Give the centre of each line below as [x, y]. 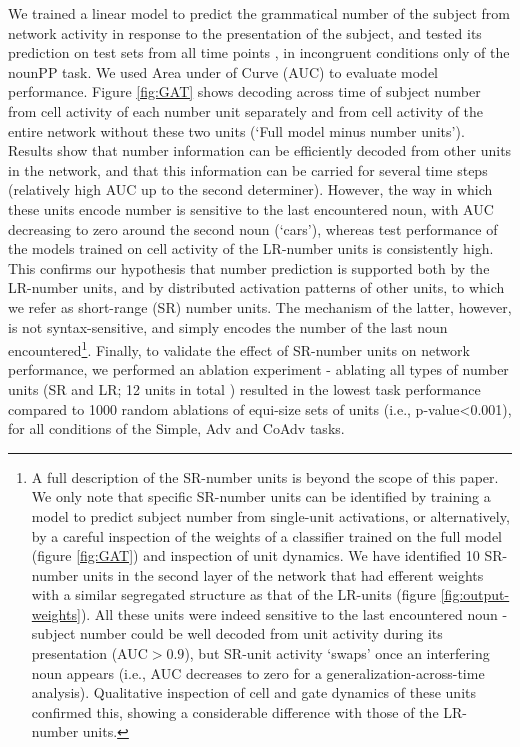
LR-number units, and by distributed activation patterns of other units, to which [256, 287]
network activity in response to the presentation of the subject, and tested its [245, 32]
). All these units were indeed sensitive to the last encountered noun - [294, 613]
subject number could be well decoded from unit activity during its [237, 633]
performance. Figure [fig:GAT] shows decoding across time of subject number [244, 91]
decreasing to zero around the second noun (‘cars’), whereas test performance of [253, 228]
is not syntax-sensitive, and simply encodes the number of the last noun [228, 326]
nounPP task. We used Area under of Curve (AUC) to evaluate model [223, 71]
